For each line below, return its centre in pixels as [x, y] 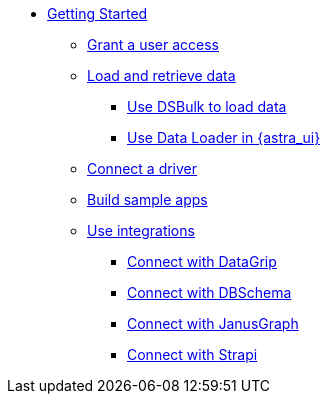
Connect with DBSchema [209, 292]
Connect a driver [142, 168]
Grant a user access [153, 44]
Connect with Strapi [192, 354]
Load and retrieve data [161, 75]
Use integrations [141, 230]
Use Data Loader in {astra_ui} [224, 137]
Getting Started [97, 13]
